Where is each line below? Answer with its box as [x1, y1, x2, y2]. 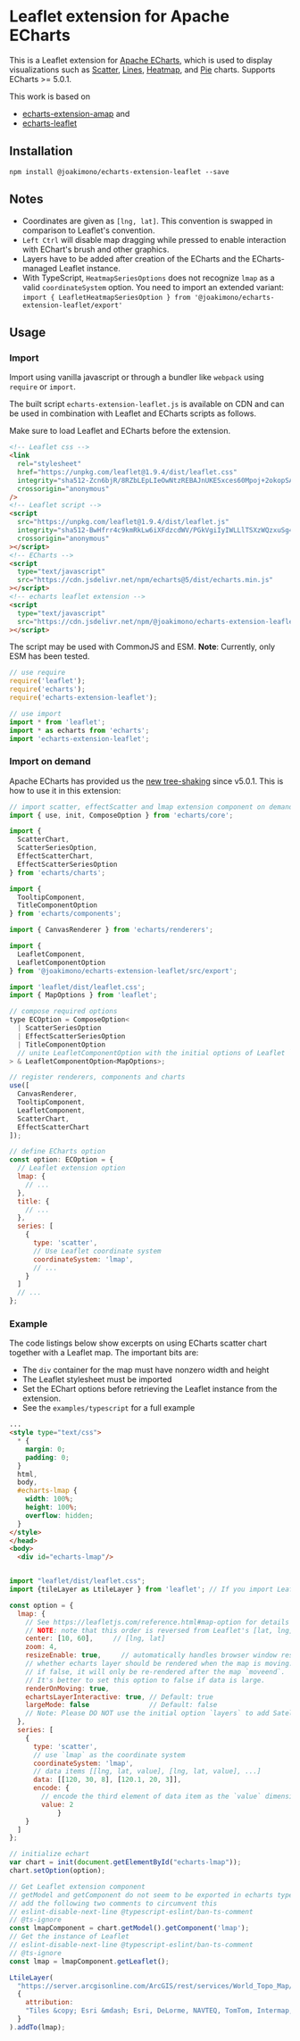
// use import [9, 709, 62, 718]
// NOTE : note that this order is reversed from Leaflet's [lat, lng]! [25, 1626, 297, 1635]
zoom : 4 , [25, 1643, 58, 1652]
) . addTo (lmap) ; [9, 2022, 66, 2032]
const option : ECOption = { [9, 1155, 114, 1164]
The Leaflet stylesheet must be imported [21, 1374, 172, 1385]
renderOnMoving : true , [25, 1684, 110, 1693]
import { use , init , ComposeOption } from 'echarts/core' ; [9, 811, 234, 820]
